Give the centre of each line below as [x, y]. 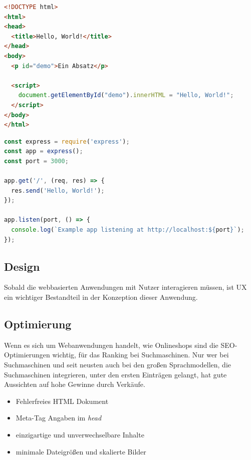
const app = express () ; [44, 151]
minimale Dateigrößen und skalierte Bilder [81, 451]
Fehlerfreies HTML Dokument [62, 401]
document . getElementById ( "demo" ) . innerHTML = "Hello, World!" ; [126, 95]
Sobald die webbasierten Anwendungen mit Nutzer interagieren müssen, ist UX [125, 287]
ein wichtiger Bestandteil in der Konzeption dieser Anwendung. [101, 297]
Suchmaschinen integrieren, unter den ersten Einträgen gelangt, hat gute [115, 374]
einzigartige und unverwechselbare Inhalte [80, 434]
